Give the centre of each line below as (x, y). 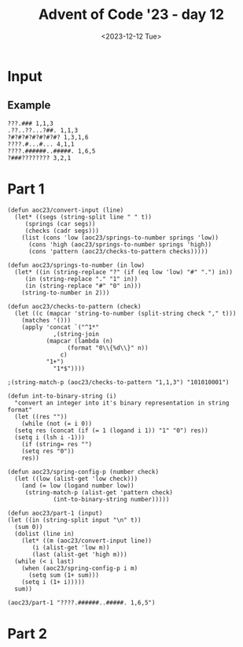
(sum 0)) (29, 527)
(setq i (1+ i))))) (53, 582)
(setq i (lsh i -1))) (50, 437)
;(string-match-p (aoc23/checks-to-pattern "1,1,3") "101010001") (118, 382)
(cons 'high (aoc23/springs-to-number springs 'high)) (120, 244)
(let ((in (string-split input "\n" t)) (75, 520)
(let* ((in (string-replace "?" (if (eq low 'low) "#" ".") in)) (124, 272)
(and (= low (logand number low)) (78, 486)
